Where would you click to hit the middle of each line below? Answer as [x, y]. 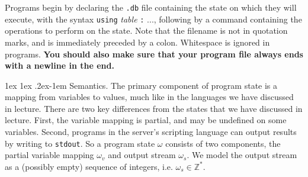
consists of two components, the [223, 143]
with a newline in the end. [60, 65]
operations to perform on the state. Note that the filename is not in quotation [146, 30]
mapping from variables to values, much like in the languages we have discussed [149, 97]
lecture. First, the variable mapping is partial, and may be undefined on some [146, 120]
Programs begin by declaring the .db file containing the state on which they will [151, 7]
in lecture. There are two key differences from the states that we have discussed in [154, 108]
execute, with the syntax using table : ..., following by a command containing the [153, 19]
